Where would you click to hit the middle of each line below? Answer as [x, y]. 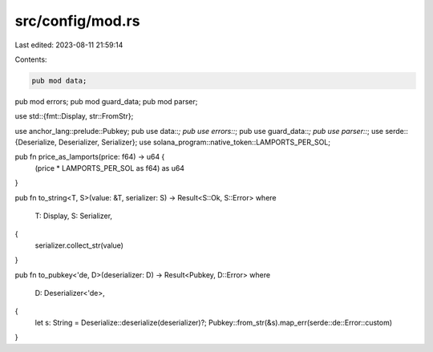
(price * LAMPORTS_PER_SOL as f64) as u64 [109, 168]
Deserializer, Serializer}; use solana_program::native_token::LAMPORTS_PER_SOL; [194, 142]
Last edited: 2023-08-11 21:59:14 [69, 45]
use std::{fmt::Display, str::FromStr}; [74, 116]
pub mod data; [59, 81]
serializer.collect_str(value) [79, 245]
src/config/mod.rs [77, 21]
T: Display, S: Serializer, [73, 216]
